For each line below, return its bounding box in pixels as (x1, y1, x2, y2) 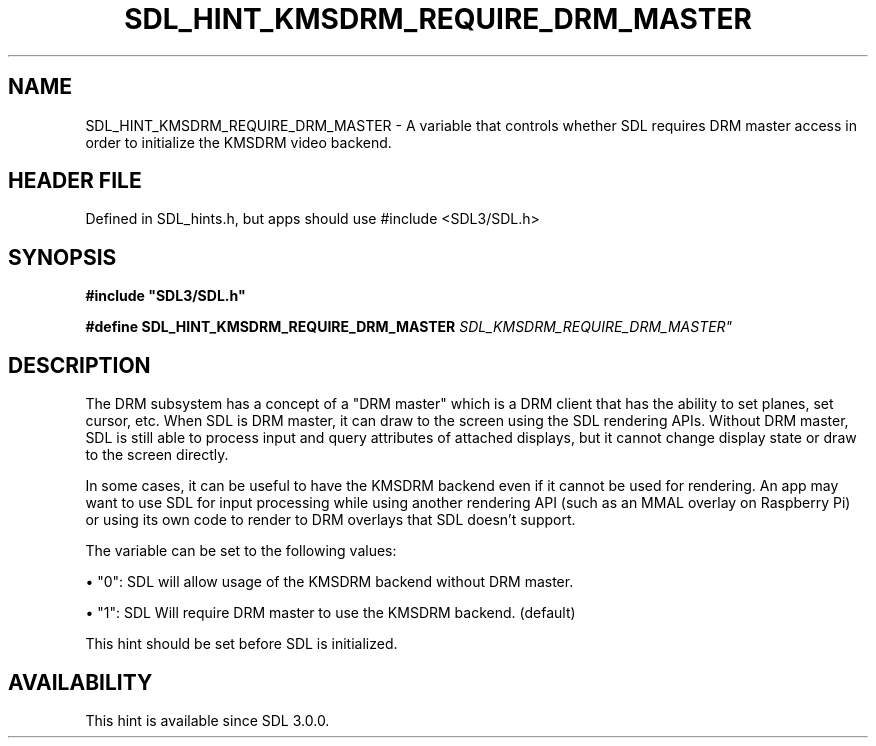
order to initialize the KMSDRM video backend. (85, 133, 392, 151)
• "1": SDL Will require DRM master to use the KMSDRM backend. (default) (85, 604, 576, 622)
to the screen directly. (85, 446, 229, 464)
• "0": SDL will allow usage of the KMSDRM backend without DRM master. (85, 573, 574, 591)
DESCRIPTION (8, 352, 151, 378)
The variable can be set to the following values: (85, 542, 397, 560)
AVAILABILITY (8, 669, 153, 695)
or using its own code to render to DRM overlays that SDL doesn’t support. (85, 511, 576, 529)
